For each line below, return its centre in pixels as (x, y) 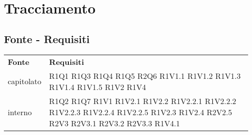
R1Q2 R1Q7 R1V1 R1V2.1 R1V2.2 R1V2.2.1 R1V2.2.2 (143, 101)
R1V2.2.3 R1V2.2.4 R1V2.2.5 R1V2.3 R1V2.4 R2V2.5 (141, 112)
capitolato (25, 81)
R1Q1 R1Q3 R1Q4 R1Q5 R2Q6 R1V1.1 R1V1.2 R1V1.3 (145, 75)
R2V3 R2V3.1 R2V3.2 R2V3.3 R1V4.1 (115, 123)
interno (20, 112)
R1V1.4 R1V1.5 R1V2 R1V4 (98, 87)
